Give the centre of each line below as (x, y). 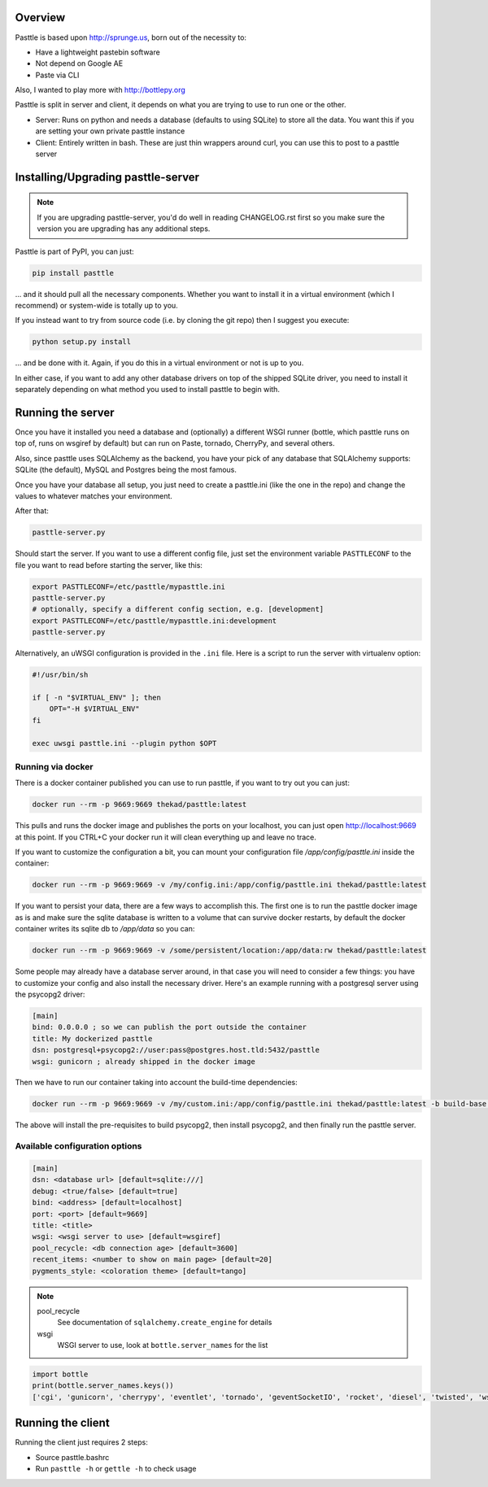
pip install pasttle (73, 273)
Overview (40, 17)
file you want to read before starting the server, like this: (109, 565)
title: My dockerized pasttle (92, 1038)
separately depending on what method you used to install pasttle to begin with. (148, 390)
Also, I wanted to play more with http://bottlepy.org (100, 90)
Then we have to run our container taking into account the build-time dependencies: (157, 1083)
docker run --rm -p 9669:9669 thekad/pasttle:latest (139, 805)
